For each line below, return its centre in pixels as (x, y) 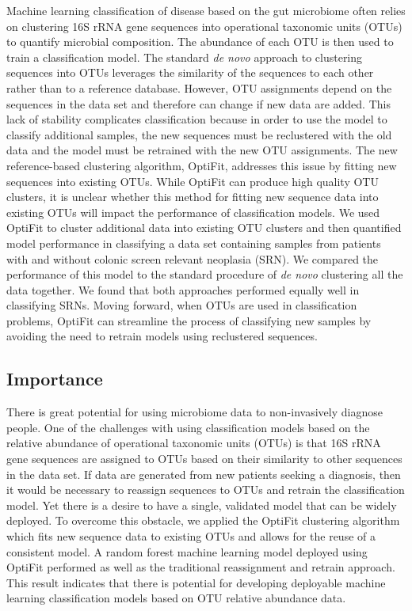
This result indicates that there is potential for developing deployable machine (196, 582)
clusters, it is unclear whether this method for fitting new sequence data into (193, 197)
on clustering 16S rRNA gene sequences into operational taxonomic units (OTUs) (204, 26)
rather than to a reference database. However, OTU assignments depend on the (199, 87)
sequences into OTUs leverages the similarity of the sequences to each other (190, 72)
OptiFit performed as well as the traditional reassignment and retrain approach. (201, 567)
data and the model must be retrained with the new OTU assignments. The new (202, 150)
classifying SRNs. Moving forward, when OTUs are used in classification (182, 305)
